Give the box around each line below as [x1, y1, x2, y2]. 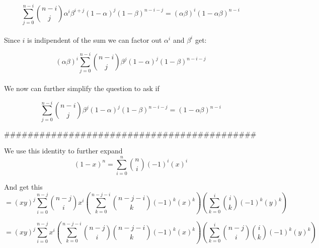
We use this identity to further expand [4, 145, 123, 156]
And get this [4, 182, 43, 192]
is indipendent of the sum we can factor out [27, 34, 162, 45]
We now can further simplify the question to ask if [4, 83, 159, 94]
